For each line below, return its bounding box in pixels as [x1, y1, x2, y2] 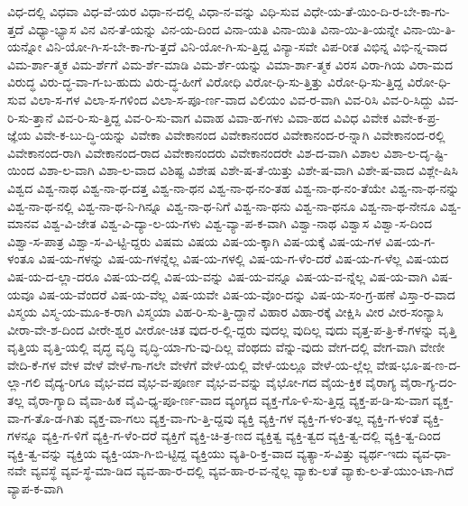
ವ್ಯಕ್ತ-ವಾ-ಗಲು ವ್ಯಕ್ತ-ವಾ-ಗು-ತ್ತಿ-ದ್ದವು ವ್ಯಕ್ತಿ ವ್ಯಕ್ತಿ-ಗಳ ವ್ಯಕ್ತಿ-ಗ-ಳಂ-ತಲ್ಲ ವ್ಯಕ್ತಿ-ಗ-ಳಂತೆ [88, 408, 419, 427]
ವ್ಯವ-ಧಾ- [411, 443, 452, 462]
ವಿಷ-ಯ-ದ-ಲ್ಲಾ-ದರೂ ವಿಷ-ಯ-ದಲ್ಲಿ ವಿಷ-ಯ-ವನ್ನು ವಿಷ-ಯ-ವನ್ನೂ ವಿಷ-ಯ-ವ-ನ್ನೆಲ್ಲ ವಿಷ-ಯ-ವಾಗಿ [7, 266, 427, 285]
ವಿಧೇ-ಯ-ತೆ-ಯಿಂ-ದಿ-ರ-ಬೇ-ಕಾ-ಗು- [303, 2, 450, 20]
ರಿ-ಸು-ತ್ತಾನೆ [7, 107, 53, 126]
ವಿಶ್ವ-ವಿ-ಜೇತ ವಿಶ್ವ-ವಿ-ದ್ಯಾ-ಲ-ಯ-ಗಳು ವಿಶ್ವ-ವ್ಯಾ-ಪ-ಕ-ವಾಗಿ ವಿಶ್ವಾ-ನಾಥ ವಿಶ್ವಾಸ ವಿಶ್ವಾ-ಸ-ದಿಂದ [42, 214, 433, 233]
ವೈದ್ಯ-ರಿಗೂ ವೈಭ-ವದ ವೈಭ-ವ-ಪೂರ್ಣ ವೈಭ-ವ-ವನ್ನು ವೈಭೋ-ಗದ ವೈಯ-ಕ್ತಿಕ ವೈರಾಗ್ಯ [44, 373, 397, 391]
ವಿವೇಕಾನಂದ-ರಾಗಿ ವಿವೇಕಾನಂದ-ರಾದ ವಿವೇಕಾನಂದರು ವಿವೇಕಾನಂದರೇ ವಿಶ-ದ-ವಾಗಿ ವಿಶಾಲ [7, 143, 380, 161]
